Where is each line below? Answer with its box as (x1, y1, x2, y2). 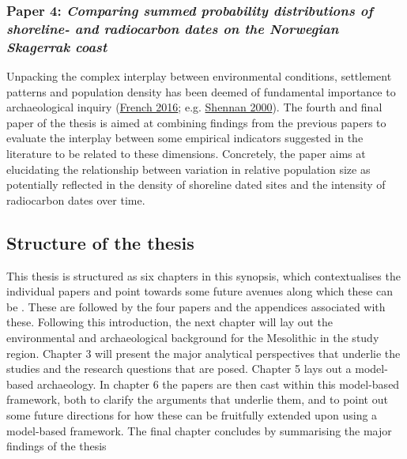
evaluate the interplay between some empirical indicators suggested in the (6, 130, 364, 146)
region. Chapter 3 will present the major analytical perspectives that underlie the (6, 344, 401, 361)
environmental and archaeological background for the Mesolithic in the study (6, 329, 379, 345)
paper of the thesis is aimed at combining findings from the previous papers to (6, 114, 386, 130)
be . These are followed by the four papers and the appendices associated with (6, 298, 386, 314)
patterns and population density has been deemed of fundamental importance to (6, 83, 396, 100)
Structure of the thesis (6, 230, 194, 254)
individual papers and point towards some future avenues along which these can (6, 283, 393, 299)
